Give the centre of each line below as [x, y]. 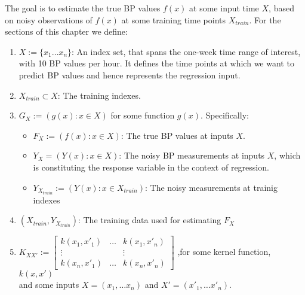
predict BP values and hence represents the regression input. [130, 74]
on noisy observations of [49, 19]
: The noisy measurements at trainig [211, 187]
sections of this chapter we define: [66, 31]
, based [281, 8]
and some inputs [49, 285]
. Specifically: [225, 115]
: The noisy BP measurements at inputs [192, 155]
